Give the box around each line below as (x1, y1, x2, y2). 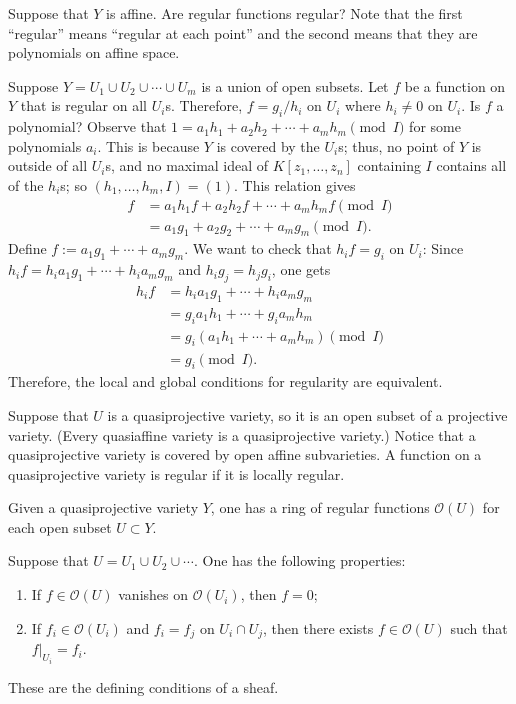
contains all (436, 155, 507, 176)
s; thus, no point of (338, 135, 455, 156)
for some (409, 116, 461, 137)
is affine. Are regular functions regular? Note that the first (106, 3, 463, 23)
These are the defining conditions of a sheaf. (8, 676, 279, 697)
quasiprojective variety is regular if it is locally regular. (8, 463, 345, 484)
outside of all (8, 155, 88, 176)
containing (357, 155, 421, 176)
